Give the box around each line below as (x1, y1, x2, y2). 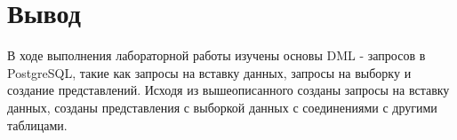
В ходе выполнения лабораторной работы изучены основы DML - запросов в (7, 46, 426, 65)
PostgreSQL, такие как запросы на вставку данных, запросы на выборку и (7, 63, 412, 82)
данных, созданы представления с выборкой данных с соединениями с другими (7, 97, 437, 116)
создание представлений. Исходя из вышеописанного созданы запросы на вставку (7, 81, 450, 99)
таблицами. (7, 115, 68, 134)
